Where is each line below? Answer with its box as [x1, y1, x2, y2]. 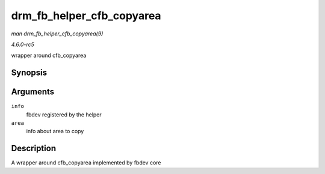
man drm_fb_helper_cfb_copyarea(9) [11, 30, 104, 37]
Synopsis [11, 68, 48, 78]
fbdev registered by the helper [26, 111, 102, 118]
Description [11, 143, 57, 154]
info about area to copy [26, 128, 84, 135]
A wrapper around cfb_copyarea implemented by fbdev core [11, 159, 161, 166]
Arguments [11, 87, 55, 97]
